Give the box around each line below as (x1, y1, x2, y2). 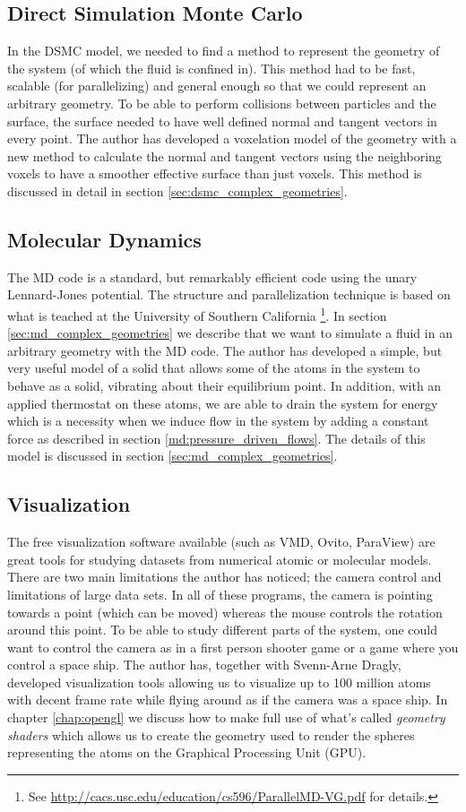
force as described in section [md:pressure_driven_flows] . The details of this (7, 428, 426, 447)
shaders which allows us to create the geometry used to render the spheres (7, 725, 415, 744)
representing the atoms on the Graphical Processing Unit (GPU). (7, 743, 367, 762)
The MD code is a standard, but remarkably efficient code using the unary (7, 267, 418, 286)
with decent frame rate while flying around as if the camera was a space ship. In (7, 690, 448, 709)
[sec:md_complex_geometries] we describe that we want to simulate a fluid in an (7, 324, 453, 342)
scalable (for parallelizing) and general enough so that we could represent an (7, 76, 427, 95)
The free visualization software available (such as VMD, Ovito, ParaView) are (7, 532, 436, 551)
